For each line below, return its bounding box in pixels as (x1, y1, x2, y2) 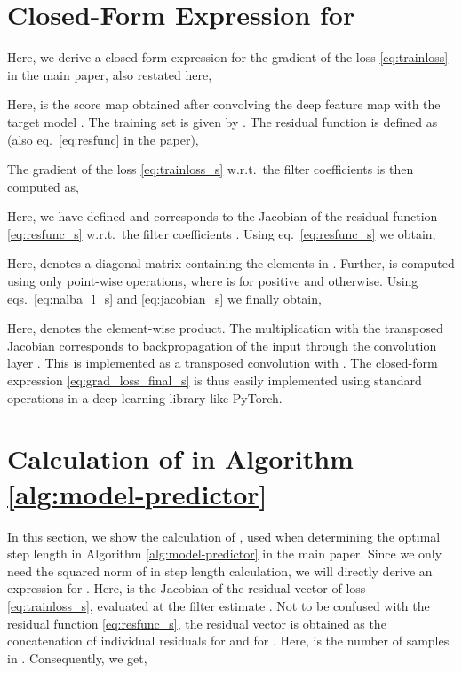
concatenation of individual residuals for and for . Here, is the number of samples (7, 631, 450, 650)
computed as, (7, 177, 79, 195)
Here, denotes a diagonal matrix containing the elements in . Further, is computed (7, 254, 455, 273)
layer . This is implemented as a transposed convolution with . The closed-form (7, 353, 438, 372)
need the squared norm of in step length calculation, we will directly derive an (7, 561, 433, 580)
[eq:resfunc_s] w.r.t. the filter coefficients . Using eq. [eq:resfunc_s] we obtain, (7, 224, 436, 242)
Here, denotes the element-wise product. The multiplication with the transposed (7, 319, 443, 337)
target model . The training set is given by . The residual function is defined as (7, 112, 438, 131)
